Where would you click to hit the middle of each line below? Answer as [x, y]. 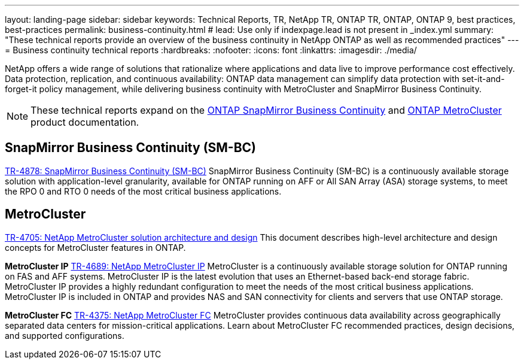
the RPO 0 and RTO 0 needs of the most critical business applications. [143, 191]
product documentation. [85, 122]
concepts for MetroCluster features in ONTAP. [95, 247]
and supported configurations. [65, 335]
